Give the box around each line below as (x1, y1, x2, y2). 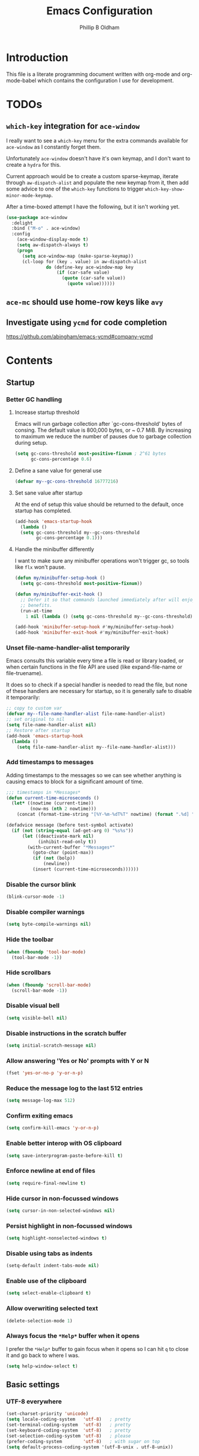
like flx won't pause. (14, 564, 66, 571)
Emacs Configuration (46, 4, 153, 18)
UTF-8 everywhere (6, 1397, 62, 1406)
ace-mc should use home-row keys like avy (6, 297, 163, 307)
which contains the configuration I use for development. (37, 77, 174, 84)
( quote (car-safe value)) (62, 275, 126, 281)
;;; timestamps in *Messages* (6, 789, 81, 795)
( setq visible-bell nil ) (6, 1015, 68, 1021)
